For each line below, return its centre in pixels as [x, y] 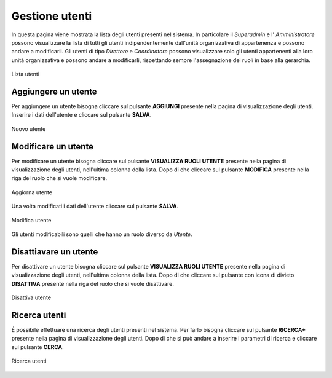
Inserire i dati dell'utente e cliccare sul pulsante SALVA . [81, 115]
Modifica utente [31, 220]
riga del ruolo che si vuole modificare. [59, 178]
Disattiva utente [31, 297]
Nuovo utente [29, 128]
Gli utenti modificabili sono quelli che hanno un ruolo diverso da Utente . [102, 234]
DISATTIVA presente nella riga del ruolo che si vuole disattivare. [93, 283]
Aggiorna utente [32, 192]
